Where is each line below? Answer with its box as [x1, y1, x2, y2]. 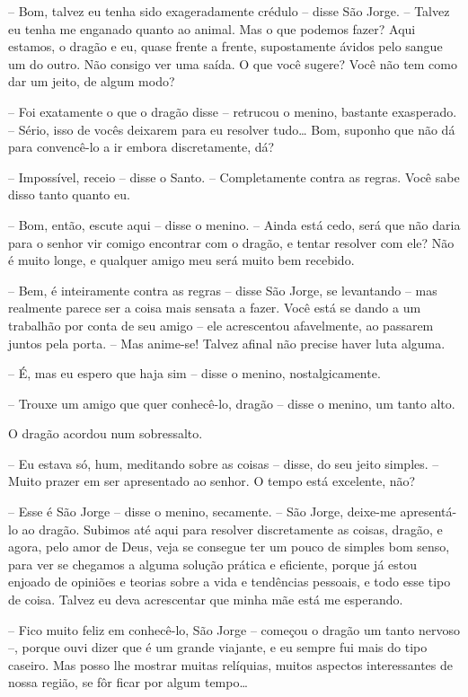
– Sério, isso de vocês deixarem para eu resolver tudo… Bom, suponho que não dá [8, 119, 455, 138]
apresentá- [400, 502, 457, 521]
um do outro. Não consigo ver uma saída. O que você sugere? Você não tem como [8, 54, 457, 73]
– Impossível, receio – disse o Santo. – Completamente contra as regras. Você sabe [8, 167, 460, 186]
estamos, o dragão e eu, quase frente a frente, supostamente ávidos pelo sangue [8, 37, 443, 56]
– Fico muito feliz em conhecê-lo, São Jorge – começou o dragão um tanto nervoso [8, 620, 460, 639]
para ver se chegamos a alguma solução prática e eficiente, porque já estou [8, 554, 418, 573]
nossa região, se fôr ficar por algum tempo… [8, 673, 248, 692]
